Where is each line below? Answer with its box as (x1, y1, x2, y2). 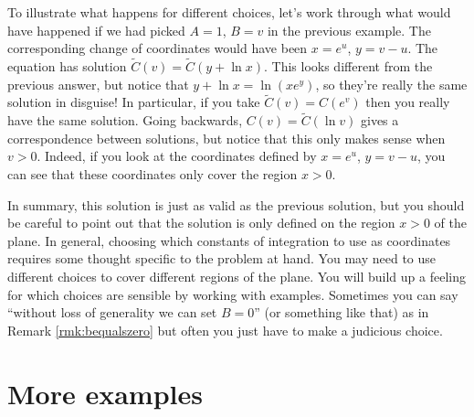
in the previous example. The (267, 20, 431, 39)
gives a (361, 111, 399, 130)
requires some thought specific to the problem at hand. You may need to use (7, 249, 437, 268)
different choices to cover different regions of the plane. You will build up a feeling (7, 266, 466, 285)
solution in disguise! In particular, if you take (7, 92, 260, 112)
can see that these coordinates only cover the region (7, 165, 298, 183)
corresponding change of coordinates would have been (7, 38, 308, 58)
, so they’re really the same (315, 74, 468, 93)
